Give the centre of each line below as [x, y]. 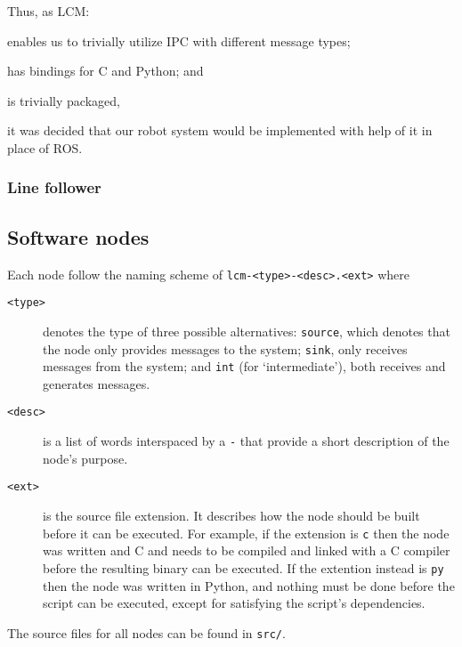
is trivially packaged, [64, 100]
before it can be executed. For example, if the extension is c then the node [246, 533]
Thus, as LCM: [49, 11]
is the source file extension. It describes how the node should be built [231, 516]
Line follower [54, 187]
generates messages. [97, 383]
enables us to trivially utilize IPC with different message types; [179, 40]
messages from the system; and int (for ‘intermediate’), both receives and [244, 366]
